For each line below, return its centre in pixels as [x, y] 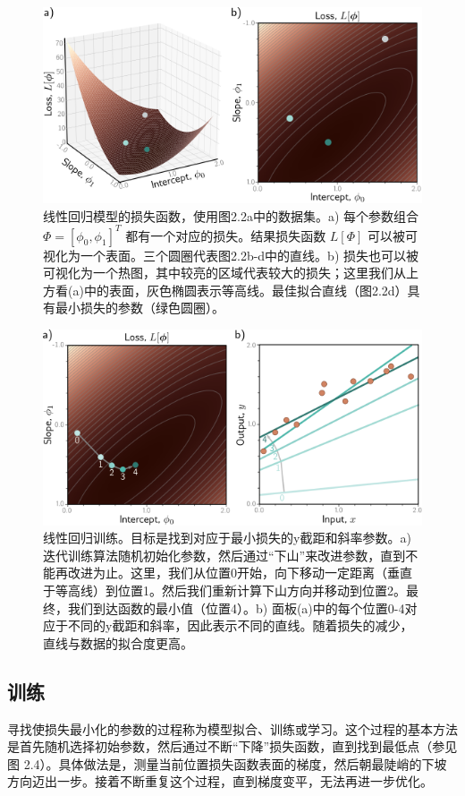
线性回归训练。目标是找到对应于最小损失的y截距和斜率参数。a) [227, 538]
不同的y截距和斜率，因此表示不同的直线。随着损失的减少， [240, 625]
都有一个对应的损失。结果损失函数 [226, 235]
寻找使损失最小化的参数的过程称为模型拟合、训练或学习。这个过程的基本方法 [232, 728]
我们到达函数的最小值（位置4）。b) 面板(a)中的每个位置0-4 [236, 608]
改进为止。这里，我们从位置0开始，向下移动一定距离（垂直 [240, 573]
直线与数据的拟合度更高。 [118, 642]
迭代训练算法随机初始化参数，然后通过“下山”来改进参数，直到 [224, 555]
